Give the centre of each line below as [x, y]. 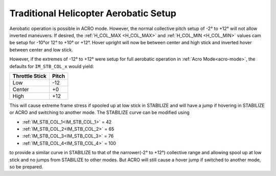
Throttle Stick [29, 76]
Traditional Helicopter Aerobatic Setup [93, 13]
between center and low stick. [41, 50]
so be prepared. [26, 167]
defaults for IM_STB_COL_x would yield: [52, 66]
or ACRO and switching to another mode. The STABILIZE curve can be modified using [100, 112]
